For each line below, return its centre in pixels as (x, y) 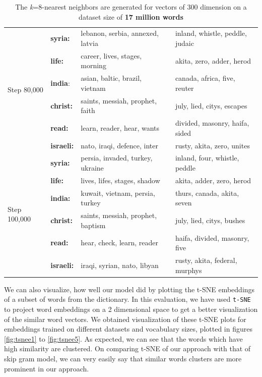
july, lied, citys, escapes (211, 105)
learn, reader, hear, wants (120, 127)
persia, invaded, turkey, (117, 158)
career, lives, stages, (111, 55)
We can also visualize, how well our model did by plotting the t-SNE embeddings (129, 289)
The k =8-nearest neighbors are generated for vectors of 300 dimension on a (131, 7)
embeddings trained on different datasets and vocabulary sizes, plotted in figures (128, 329)
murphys (188, 270)
